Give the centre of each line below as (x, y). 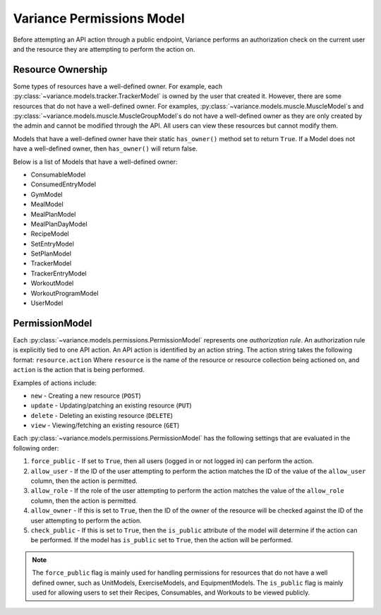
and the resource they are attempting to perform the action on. (104, 49)
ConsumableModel (58, 174)
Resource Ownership (60, 70)
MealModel (47, 204)
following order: (36, 448)
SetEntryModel (52, 244)
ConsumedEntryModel (64, 184)
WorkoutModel (52, 283)
